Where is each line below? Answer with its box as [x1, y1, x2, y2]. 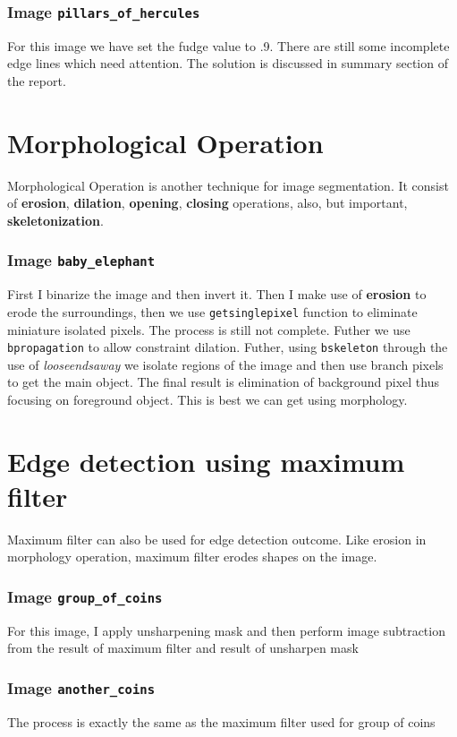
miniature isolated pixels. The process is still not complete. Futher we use [7, 320, 410, 339]
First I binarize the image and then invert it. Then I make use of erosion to [7, 285, 427, 304]
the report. [7, 71, 66, 90]
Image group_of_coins [7, 585, 163, 607]
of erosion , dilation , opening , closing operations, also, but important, [7, 193, 408, 212]
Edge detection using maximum [7, 442, 405, 479]
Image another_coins [7, 676, 156, 698]
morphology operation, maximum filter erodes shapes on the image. [7, 547, 377, 566]
